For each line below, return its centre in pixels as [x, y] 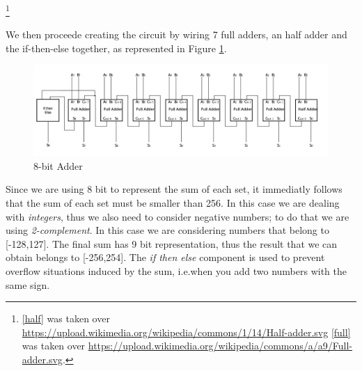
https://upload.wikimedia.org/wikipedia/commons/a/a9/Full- [220, 346]
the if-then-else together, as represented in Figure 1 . [116, 48]
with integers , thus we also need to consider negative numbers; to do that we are [178, 216]
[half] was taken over [66, 318]
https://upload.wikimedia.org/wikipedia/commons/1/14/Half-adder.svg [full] [186, 332]
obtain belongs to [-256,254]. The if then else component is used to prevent [165, 257]
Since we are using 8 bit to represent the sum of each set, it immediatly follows [174, 189]
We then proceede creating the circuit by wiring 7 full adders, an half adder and [176, 34]
